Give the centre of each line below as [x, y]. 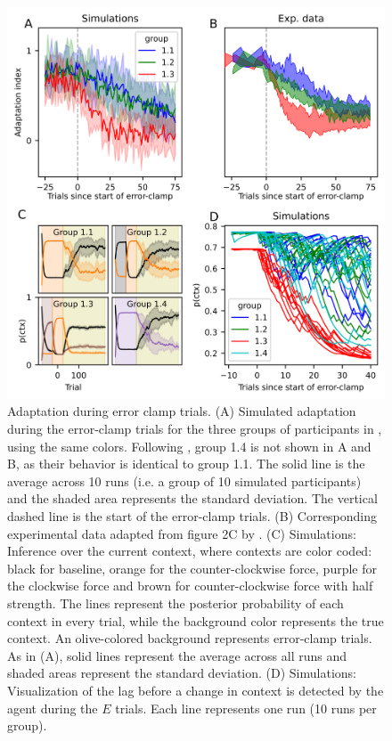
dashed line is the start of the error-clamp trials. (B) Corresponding [192, 516]
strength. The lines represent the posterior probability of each [176, 603]
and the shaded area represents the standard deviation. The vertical [192, 498]
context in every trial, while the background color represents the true [196, 620]
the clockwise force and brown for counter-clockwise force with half [190, 586]
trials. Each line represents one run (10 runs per [246, 708]
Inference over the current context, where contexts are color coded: [190, 551]
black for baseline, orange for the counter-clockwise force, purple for [192, 568]
